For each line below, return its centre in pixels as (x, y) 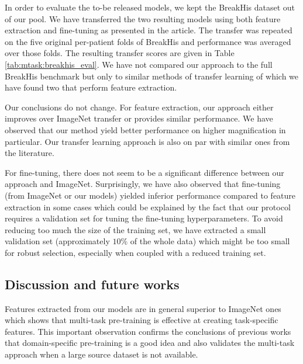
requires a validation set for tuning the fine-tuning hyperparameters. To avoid (144, 218)
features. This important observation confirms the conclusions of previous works (148, 331)
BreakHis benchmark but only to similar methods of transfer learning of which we (152, 76)
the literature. (30, 153)
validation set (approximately (57, 241)
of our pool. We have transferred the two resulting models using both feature (143, 18)
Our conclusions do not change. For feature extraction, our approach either (139, 107)
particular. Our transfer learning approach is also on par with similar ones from (147, 141)
